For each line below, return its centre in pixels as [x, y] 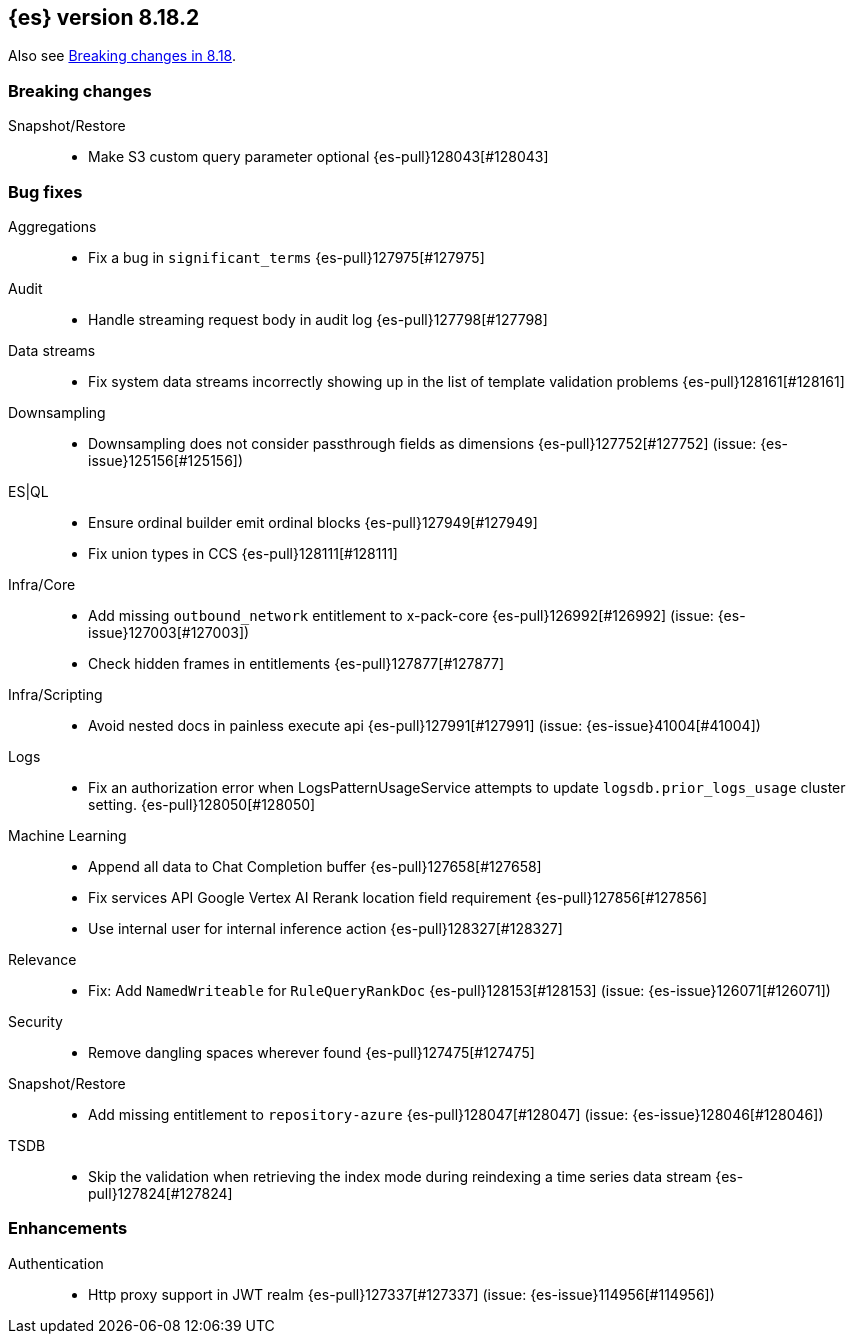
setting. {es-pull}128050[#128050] [202, 804]
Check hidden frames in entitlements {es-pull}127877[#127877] [296, 663]
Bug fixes [45, 191]
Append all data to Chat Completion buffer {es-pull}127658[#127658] [315, 866]
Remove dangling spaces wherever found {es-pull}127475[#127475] [311, 1052]
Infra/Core [42, 584]
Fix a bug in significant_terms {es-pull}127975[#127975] [286, 257]
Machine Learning [67, 835]
